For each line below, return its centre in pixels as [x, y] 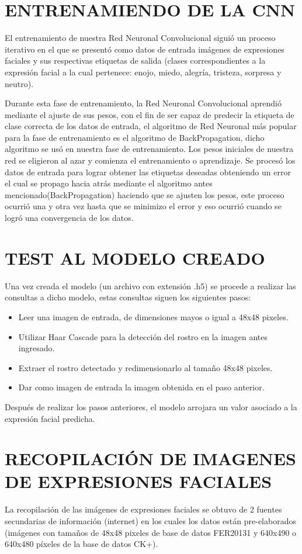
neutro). [19, 83]
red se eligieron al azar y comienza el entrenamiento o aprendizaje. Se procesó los [150, 160]
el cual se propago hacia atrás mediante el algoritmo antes [109, 183]
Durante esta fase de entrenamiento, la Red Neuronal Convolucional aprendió [143, 103]
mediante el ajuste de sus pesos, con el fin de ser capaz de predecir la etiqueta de [150, 114]
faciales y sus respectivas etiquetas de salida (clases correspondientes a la [135, 60]
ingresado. [37, 348]
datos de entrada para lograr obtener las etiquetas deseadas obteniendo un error [148, 172]
